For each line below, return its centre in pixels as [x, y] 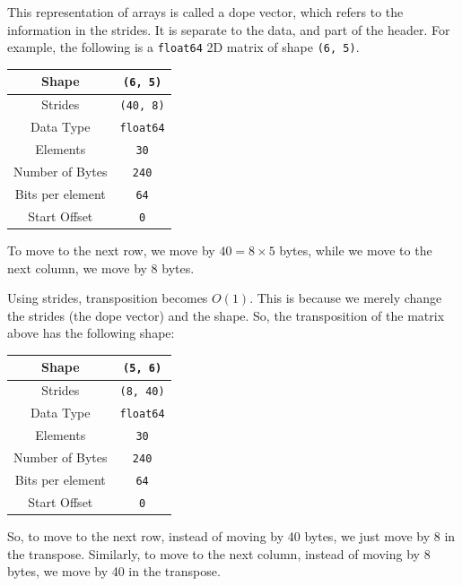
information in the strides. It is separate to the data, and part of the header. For [229, 29]
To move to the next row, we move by [111, 250]
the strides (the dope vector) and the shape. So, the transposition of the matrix [226, 315]
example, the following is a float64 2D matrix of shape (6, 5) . [183, 47]
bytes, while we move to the [356, 250]
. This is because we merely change [346, 298]
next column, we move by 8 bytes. [101, 267]
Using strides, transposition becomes [108, 298]
